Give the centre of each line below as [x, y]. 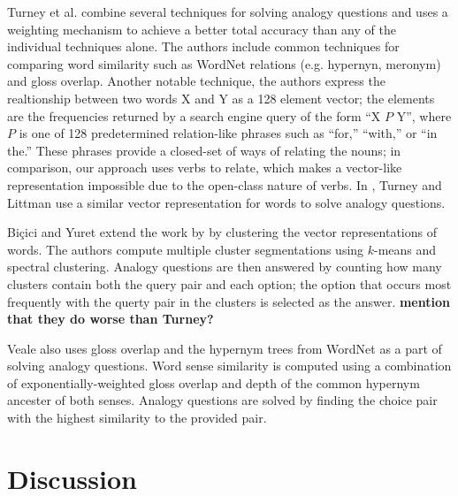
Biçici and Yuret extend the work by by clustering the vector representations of [222, 232]
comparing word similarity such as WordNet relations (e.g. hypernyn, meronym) [224, 63]
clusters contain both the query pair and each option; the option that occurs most [229, 283]
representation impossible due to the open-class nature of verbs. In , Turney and [225, 184]
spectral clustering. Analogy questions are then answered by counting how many [225, 267]
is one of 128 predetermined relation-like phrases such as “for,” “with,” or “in [228, 133]
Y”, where [424, 115]
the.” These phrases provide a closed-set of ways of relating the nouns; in [204, 150]
